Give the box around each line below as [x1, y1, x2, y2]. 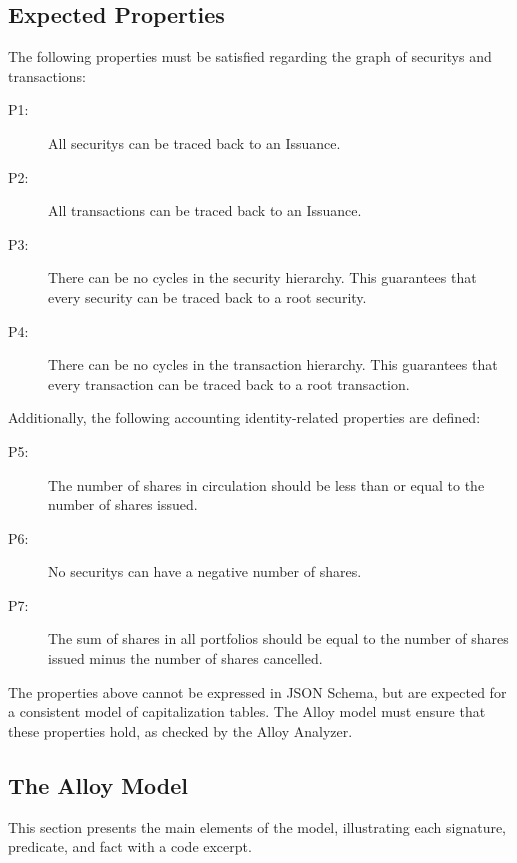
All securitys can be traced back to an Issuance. [48, 132, 341, 153]
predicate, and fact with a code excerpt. [8, 836, 252, 857]
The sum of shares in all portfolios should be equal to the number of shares [48, 628, 509, 649]
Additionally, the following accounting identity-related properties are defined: [8, 407, 481, 428]
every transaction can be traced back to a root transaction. [48, 373, 410, 394]
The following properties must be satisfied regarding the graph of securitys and [8, 46, 492, 67]
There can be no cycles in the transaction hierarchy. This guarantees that [48, 354, 498, 375]
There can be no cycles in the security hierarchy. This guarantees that [48, 267, 477, 288]
